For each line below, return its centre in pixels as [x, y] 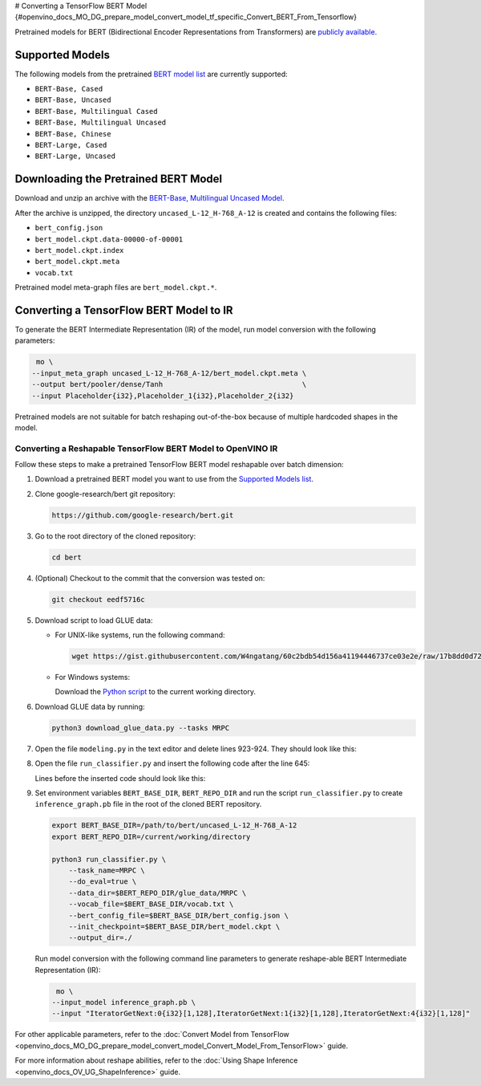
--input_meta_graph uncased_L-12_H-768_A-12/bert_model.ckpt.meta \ [169, 373]
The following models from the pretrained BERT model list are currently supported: [151, 74]
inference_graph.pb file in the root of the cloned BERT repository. [148, 804]
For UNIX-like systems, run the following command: [140, 635]
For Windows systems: [93, 677]
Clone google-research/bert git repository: [105, 494]
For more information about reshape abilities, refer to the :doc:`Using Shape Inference [156, 1060]
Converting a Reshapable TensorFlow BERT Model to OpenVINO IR [146, 448]
